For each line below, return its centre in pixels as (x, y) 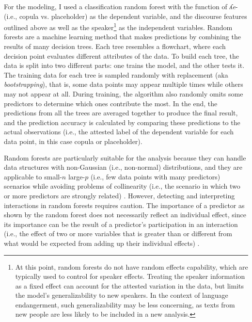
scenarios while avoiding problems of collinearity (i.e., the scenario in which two (122, 186)
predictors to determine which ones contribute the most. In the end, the (111, 103)
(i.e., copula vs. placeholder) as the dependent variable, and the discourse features (126, 16)
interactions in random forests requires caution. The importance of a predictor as (124, 205)
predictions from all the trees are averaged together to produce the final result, (121, 113)
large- (77, 176)
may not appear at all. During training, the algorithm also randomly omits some (124, 94)
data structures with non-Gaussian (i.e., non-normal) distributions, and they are (123, 167)
